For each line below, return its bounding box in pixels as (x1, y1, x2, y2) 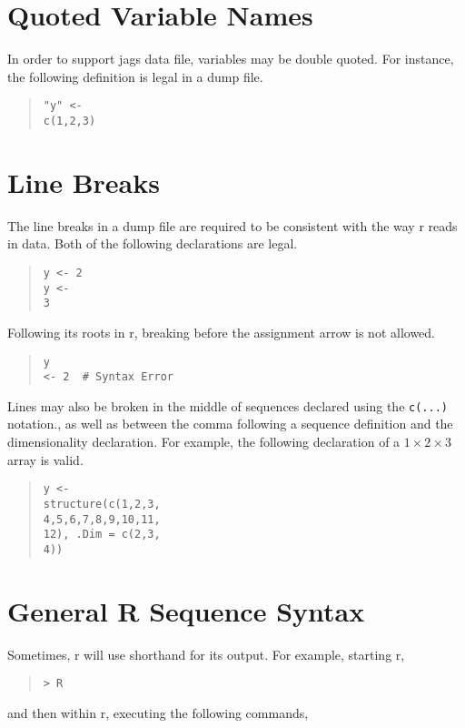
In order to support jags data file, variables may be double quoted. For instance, (7, 49, 454, 68)
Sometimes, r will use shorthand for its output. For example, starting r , (7, 644, 405, 663)
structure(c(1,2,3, (43, 497, 161, 511)
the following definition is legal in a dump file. (7, 66, 263, 86)
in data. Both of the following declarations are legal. (7, 234, 298, 253)
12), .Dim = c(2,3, (43, 528, 161, 541)
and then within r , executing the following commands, (7, 703, 309, 722)
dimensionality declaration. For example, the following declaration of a (7, 432, 401, 451)
